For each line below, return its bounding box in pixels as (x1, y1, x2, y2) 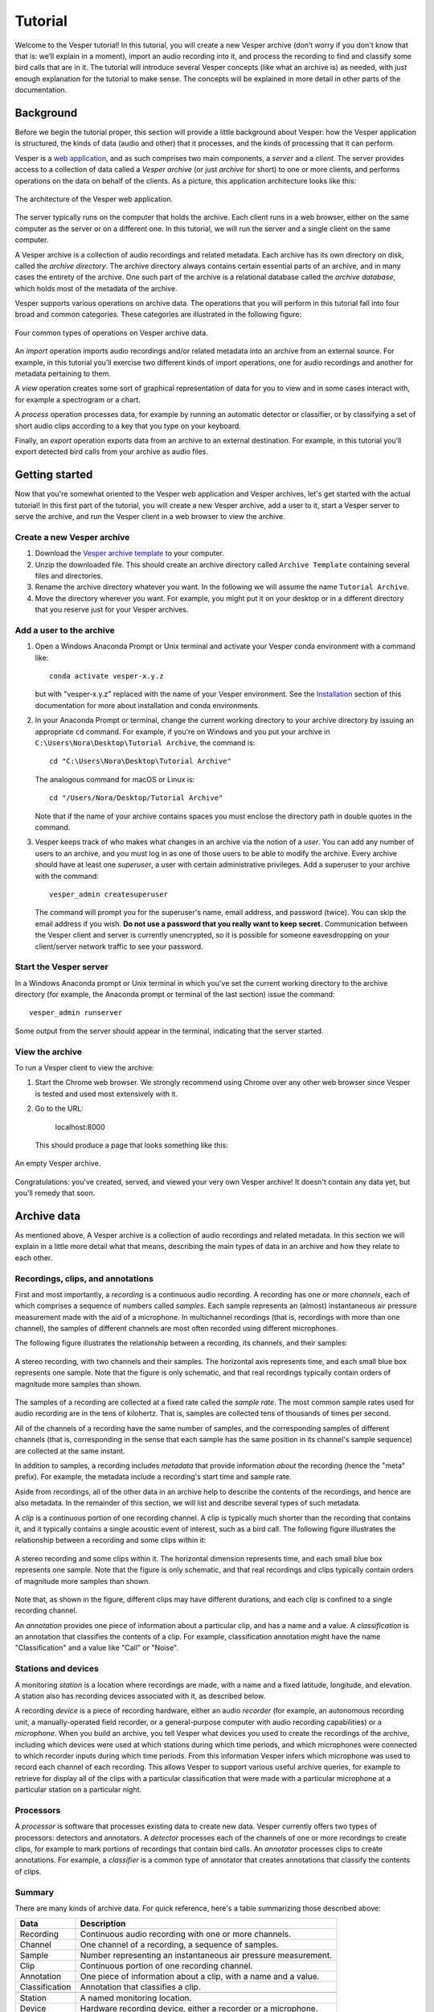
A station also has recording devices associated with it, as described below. (14, 1691, 266, 1701)
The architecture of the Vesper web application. (14, 194, 173, 204)
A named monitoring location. (80, 1993, 192, 2004)
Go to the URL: (35, 1103, 84, 1114)
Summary (14, 1886, 55, 1898)
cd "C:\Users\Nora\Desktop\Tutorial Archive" (49, 757, 232, 766)
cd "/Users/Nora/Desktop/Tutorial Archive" (49, 794, 223, 802)
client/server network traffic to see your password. (35, 942, 204, 951)
